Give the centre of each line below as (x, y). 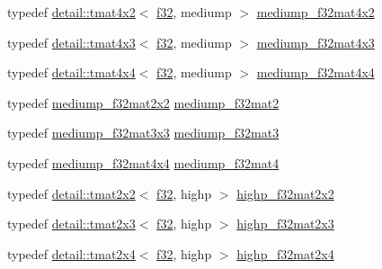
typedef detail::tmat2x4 (71, 253)
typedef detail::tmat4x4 (71, 72)
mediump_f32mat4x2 (315, 12)
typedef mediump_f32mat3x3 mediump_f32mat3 (143, 133)
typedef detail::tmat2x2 (71, 193)
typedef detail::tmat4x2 (71, 12)
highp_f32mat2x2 (285, 193)
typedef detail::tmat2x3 (71, 224)
